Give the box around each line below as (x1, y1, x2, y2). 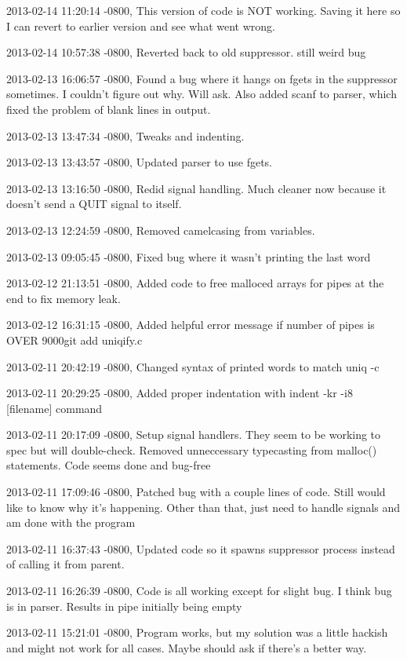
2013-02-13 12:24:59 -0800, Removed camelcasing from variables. (6, 221, 315, 238)
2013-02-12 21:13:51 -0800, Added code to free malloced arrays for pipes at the (6, 275, 384, 291)
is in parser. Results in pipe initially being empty (6, 597, 242, 614)
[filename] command (6, 400, 103, 416)
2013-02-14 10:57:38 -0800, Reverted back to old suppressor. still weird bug (6, 44, 366, 60)
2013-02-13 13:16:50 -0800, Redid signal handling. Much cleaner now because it (6, 180, 387, 196)
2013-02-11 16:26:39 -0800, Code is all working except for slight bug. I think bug (6, 582, 392, 599)
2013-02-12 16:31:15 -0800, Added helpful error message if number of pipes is (6, 316, 375, 333)
